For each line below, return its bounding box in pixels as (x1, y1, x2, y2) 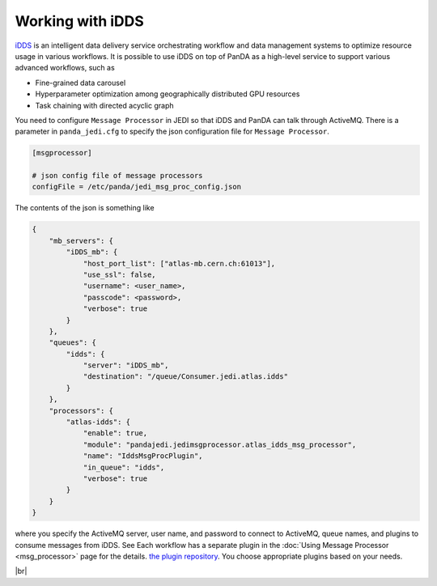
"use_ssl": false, (83, 270, 157, 279)
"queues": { (49, 338, 97, 347)
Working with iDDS (15, 12, 145, 30)
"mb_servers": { (49, 236, 113, 245)
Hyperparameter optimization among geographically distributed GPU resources (35, 89, 300, 99)
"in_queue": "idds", (83, 462, 165, 472)
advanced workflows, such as (15, 63, 115, 73)
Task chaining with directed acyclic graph (35, 100, 174, 110)
